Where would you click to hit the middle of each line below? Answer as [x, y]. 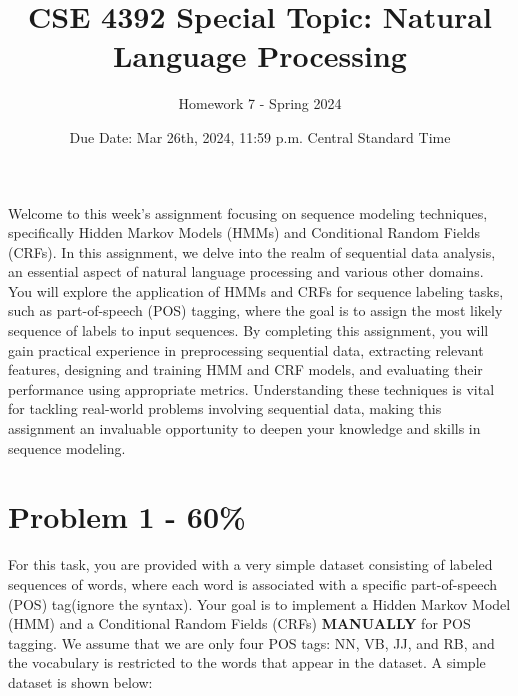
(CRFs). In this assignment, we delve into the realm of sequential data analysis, [252, 251]
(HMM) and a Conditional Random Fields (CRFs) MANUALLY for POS [239, 623]
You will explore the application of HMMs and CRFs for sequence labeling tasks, [256, 290]
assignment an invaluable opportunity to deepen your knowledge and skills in [244, 428]
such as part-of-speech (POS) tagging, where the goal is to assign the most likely [255, 310]
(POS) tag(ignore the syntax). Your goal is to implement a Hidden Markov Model [259, 603]
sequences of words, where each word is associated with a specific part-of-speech [253, 583]
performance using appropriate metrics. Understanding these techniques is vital [251, 388]
